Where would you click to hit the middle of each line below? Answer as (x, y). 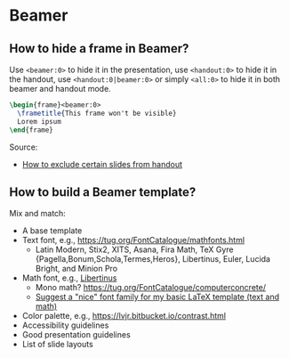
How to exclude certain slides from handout (102, 164)
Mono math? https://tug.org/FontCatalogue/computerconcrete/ (151, 288)
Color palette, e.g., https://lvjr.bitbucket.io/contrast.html (124, 316)
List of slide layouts (57, 345)
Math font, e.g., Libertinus (69, 278)
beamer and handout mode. (60, 89)
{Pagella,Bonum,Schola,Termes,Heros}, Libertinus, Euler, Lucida (153, 259)
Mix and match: (38, 214)
